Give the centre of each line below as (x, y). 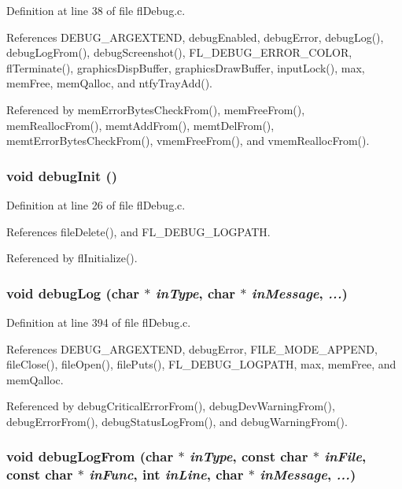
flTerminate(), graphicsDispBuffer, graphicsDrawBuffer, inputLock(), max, (186, 67)
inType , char (195, 293)
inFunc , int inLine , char (166, 474)
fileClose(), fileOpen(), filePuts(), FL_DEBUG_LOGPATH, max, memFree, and (201, 364)
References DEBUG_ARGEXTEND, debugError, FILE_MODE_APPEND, (192, 348)
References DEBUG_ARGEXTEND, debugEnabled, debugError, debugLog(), (195, 37)
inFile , (345, 456)
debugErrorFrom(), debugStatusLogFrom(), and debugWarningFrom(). (177, 421)
